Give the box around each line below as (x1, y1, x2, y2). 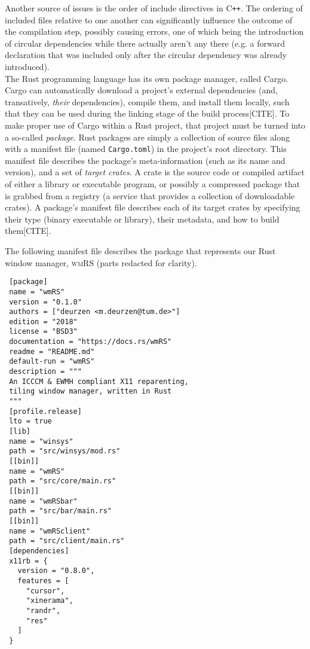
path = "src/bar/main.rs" (9, 507, 112, 516)
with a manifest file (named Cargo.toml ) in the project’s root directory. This (5, 142, 287, 155)
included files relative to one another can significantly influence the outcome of (5, 13, 293, 26)
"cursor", (26, 586, 65, 595)
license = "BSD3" (9, 327, 78, 336)
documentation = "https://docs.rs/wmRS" (9, 337, 172, 346)
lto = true (9, 417, 52, 426)
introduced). (5, 60, 50, 73)
